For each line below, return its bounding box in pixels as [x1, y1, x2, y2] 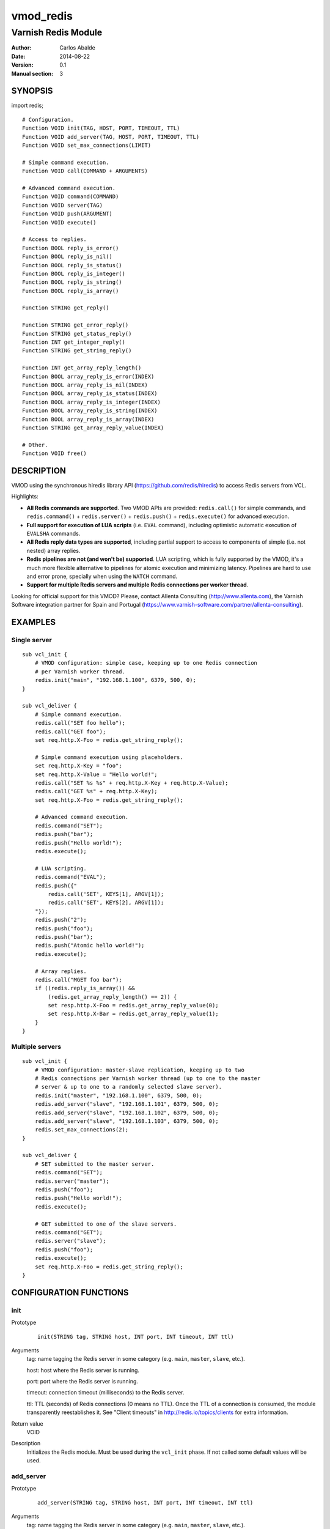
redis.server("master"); [34, 1177, 109, 1185]
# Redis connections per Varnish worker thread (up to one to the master [34, 1075, 261, 1082]
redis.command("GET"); [34, 1229, 103, 1235]
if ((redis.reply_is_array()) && [34, 985, 136, 992]
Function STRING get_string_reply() [22, 347, 132, 354]
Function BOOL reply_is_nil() [22, 253, 113, 260]
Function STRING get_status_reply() [22, 330, 132, 337]
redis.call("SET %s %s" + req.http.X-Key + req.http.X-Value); [34, 779, 229, 786]
